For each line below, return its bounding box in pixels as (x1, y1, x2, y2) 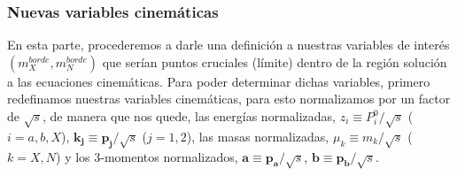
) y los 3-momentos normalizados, (56, 147, 238, 165)
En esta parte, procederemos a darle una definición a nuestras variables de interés (7, 35, 450, 54)
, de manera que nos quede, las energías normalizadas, (43, 107, 336, 125)
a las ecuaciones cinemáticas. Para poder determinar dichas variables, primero (7, 72, 430, 90)
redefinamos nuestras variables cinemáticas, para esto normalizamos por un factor (7, 89, 451, 108)
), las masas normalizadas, (186, 126, 329, 145)
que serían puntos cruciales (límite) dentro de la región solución (102, 52, 447, 71)
